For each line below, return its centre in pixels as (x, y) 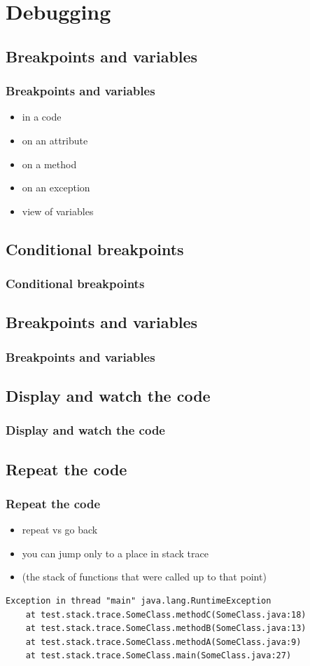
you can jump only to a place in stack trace (115, 553)
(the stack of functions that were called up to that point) (144, 577)
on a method (49, 164)
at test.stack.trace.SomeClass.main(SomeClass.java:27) (158, 656)
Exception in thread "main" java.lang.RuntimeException (139, 601)
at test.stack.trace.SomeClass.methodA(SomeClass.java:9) (163, 642)
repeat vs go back (60, 530)
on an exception (56, 188)
